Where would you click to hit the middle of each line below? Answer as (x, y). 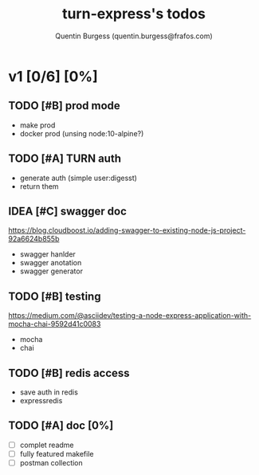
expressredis (41, 400)
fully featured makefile (57, 453)
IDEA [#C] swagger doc (68, 211)
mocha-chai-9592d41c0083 (55, 324)
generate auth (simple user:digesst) (78, 178)
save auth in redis (49, 392)
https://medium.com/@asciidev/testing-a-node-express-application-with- (130, 316)
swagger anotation (51, 263)
